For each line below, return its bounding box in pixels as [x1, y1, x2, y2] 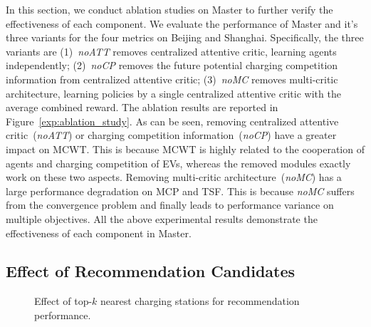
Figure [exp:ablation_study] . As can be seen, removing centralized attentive [6, 113, 339, 128]
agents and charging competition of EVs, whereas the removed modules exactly [6, 155, 351, 170]
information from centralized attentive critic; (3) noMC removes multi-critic [6, 71, 338, 86]
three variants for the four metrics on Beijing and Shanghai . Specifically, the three [6, 30, 364, 45]
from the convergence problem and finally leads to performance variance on [6, 197, 334, 212]
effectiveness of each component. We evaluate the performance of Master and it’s [6, 16, 358, 31]
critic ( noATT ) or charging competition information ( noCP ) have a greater [6, 128, 337, 142]
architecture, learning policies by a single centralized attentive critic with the [6, 85, 341, 100]
